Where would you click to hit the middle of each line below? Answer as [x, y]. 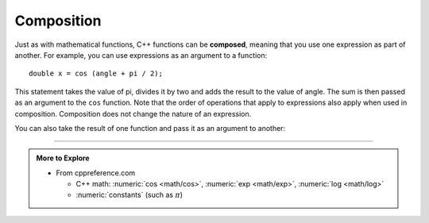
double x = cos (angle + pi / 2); [96, 74]
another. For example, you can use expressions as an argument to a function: [141, 55]
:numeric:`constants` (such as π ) [129, 195]
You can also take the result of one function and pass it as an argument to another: [150, 128]
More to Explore [63, 158]
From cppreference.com [96, 173]
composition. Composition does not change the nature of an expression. [133, 113]
